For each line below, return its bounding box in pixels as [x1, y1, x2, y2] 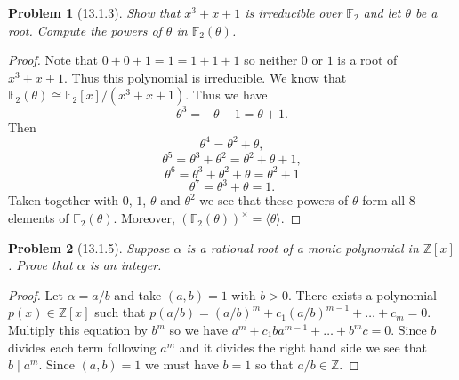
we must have [145, 355, 219, 374]
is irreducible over [245, 4, 342, 21]
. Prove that [8, 256, 73, 274]
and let [363, 4, 401, 21]
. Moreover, [113, 209, 175, 227]
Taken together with [8, 191, 119, 210]
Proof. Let [8, 285, 63, 304]
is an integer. [89, 256, 162, 274]
